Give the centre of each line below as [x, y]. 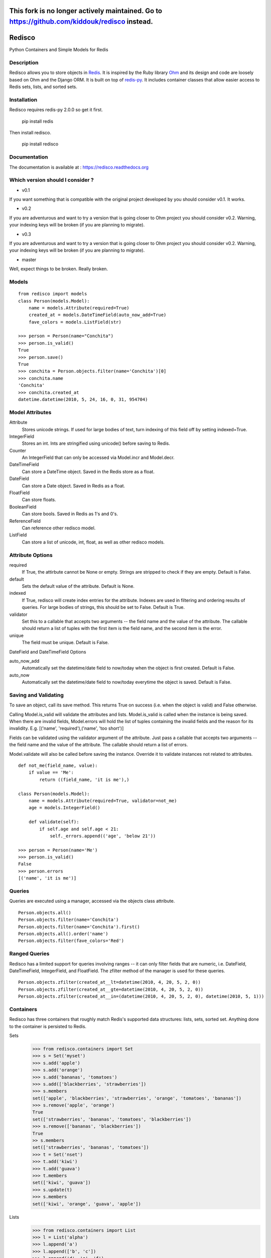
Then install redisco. [30, 132]
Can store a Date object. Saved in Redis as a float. [74, 486]
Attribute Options [31, 555]
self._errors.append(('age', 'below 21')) [103, 836]
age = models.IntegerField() [64, 808]
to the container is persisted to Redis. [48, 1026]
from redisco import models [53, 294]
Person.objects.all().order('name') [63, 934]
